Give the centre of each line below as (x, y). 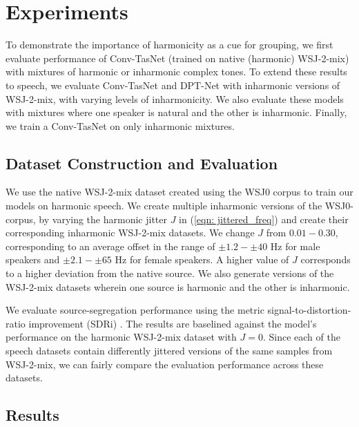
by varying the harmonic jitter (103, 219)
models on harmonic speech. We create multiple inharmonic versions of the (164, 206)
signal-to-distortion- (309, 310)
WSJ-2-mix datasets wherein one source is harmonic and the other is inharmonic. (178, 286)
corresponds (326, 259)
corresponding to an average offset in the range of (110, 246)
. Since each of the (301, 337)
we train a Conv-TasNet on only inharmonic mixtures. (120, 125)
